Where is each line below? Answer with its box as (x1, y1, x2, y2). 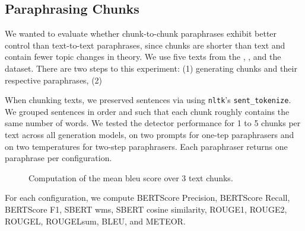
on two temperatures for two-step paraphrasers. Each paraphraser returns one (5, 140, 288, 152)
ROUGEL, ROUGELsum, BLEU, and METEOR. (5, 214, 186, 227)
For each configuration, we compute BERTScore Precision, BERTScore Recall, (5, 191, 290, 204)
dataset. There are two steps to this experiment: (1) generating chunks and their (5, 62, 297, 74)
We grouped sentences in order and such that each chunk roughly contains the (5, 105, 290, 117)
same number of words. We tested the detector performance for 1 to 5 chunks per (5, 117, 301, 129)
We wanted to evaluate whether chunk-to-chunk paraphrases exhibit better (5, 27, 277, 40)
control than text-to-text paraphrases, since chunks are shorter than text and (5, 38, 285, 51)
